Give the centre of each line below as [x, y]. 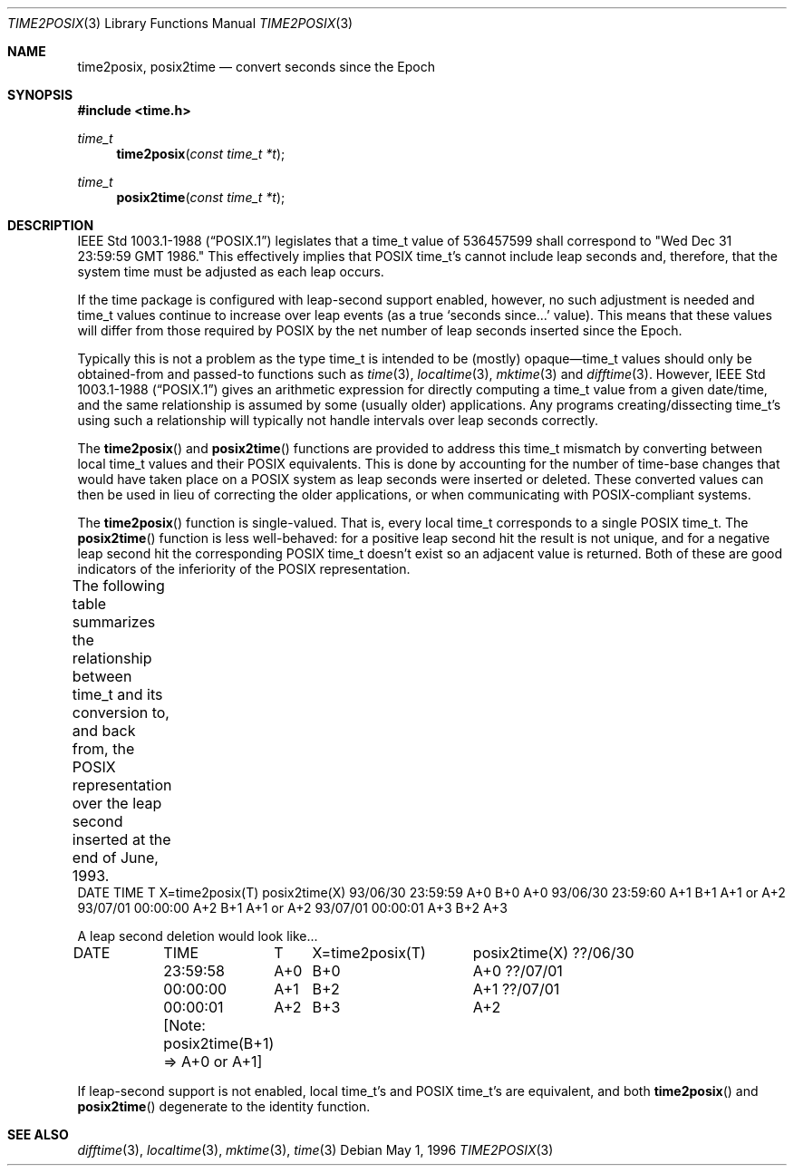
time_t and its [117, 694]
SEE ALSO [38, 1134]
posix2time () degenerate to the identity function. [224, 1106]
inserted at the [121, 839]
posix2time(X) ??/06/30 [553, 953]
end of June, [115, 858]
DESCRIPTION [51, 225]
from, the [103, 749]
